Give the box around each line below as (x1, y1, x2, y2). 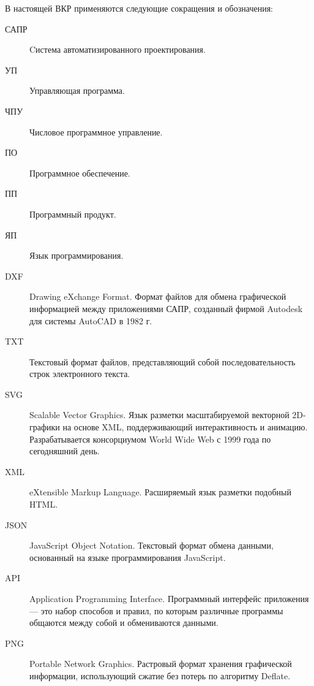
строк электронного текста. (29, 367, 130, 380)
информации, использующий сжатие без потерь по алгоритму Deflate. (29, 669, 291, 682)
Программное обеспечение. (29, 166, 130, 179)
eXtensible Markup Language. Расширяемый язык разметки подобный (29, 486, 291, 498)
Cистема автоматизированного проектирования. (29, 43, 206, 56)
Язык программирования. (29, 249, 124, 262)
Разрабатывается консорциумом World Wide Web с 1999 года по (29, 432, 271, 445)
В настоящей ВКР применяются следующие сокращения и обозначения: (5, 2, 273, 14)
